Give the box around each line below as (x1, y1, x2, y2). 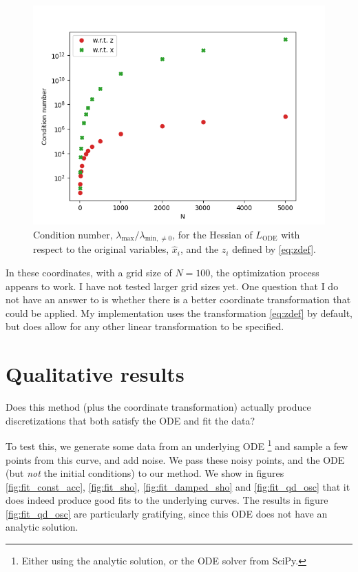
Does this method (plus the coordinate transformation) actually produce (6, 400, 311, 414)
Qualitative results (6, 360, 185, 388)
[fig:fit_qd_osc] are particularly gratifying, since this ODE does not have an (6, 506, 328, 520)
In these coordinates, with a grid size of (6, 265, 172, 279)
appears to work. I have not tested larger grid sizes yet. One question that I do (6, 278, 339, 293)
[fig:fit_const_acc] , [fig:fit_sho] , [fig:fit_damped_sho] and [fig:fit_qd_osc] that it (6, 479, 350, 493)
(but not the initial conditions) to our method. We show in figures (6, 466, 284, 480)
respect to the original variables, (33, 242, 169, 256)
